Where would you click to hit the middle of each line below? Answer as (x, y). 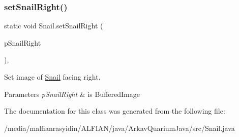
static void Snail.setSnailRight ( (54, 26)
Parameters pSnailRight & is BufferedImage (72, 94)
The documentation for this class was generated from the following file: (115, 111)
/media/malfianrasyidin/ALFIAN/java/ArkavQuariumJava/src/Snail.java (119, 128)
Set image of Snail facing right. (52, 77)
